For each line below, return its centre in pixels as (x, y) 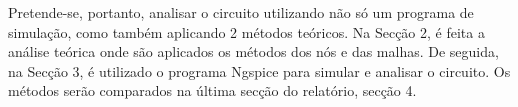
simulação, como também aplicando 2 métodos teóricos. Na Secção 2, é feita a (246, 31)
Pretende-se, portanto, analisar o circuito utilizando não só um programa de (241, 12)
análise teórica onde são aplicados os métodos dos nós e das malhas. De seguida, (253, 51)
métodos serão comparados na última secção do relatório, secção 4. (212, 90)
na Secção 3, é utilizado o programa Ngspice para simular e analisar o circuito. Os (259, 70)
